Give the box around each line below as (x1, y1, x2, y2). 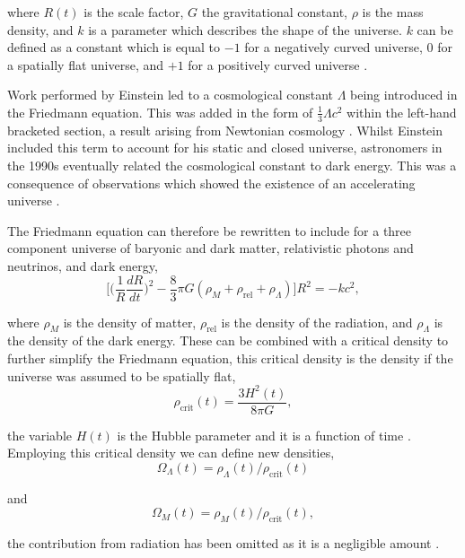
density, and (7, 20, 74, 39)
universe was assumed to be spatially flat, (7, 366, 236, 385)
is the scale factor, (83, 3, 184, 21)
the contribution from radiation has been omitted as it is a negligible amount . (7, 534, 440, 553)
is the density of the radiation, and (221, 312, 413, 331)
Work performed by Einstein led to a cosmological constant (7, 85, 333, 104)
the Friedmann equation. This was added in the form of (7, 102, 313, 121)
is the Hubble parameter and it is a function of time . (117, 425, 411, 444)
